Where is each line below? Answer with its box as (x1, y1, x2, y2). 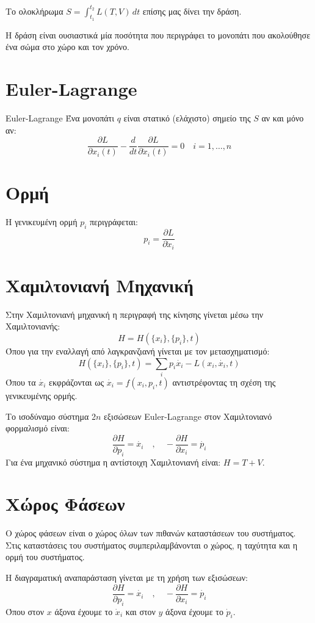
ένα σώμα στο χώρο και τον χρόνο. (5, 40, 129, 53)
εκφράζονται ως (49, 375, 104, 388)
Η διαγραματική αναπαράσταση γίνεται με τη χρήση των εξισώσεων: (5, 571, 248, 584)
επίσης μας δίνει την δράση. (142, 4, 242, 17)
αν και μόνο (261, 112, 304, 124)
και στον (125, 605, 156, 618)
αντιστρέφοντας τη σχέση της (172, 375, 276, 388)
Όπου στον (5, 605, 45, 618)
